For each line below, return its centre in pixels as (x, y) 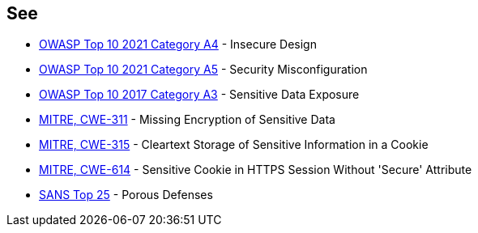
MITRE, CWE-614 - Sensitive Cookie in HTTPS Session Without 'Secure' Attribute (256, 170)
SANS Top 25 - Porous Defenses (126, 195)
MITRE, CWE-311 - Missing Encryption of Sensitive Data (187, 120)
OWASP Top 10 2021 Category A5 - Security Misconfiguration (203, 70)
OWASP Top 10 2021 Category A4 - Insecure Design (178, 44)
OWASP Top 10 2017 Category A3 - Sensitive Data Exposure (199, 95)
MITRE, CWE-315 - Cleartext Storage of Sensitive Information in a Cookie (234, 145)
